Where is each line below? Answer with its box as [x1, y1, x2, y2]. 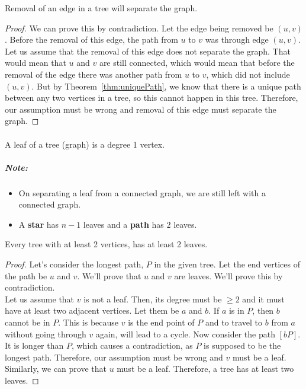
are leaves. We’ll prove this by [174, 269, 283, 282]
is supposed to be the [204, 339, 281, 352]
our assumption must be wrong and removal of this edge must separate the [5, 103, 276, 115]
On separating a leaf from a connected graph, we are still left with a [18, 186, 266, 199]
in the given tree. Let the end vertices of [154, 258, 300, 270]
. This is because [58, 316, 119, 329]
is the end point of [128, 316, 195, 329]
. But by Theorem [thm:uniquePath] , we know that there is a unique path [31, 79, 301, 92]
